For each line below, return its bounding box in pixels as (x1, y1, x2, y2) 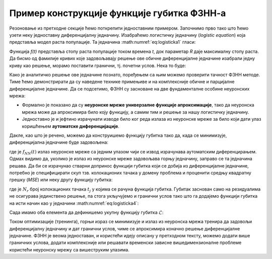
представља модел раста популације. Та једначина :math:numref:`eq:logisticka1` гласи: (9, 39, 196, 45)
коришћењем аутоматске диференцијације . (22, 123, 119, 129)
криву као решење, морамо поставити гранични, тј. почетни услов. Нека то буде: (9, 62, 186, 68)
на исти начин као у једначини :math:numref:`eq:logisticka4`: (9, 200, 139, 206)
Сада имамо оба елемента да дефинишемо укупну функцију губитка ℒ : (9, 209, 164, 215)
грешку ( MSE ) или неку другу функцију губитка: (9, 177, 113, 183)
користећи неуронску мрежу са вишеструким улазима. (9, 246, 129, 252)
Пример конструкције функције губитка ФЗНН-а (9, 8, 226, 19)
